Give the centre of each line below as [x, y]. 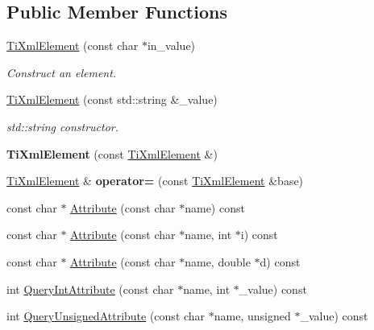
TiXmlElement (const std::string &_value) [112, 99]
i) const [259, 235]
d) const [280, 261]
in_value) [171, 45]
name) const [215, 207]
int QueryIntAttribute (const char [90, 289]
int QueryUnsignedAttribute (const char [106, 316]
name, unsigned [252, 316]
